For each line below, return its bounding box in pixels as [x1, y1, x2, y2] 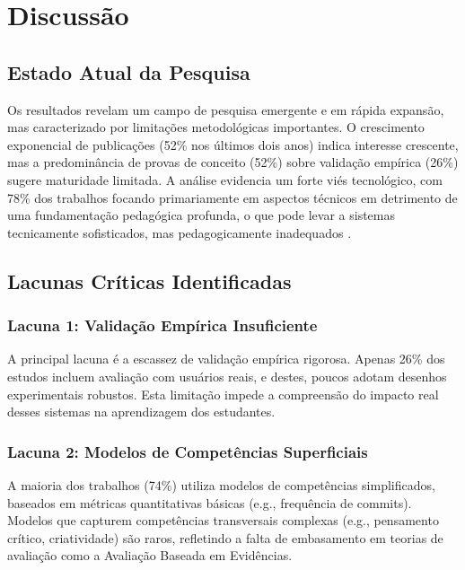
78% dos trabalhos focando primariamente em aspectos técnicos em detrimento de [7, 188, 458, 206]
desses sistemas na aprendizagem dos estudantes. [7, 402, 276, 421]
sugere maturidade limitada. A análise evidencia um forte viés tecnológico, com [7, 170, 443, 189]
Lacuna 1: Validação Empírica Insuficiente [7, 314, 318, 337]
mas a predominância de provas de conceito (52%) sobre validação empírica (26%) [7, 153, 459, 171]
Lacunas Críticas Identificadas [7, 267, 292, 294]
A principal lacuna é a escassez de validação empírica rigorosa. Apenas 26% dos [7, 349, 445, 368]
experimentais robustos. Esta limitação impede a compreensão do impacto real [7, 384, 439, 403]
